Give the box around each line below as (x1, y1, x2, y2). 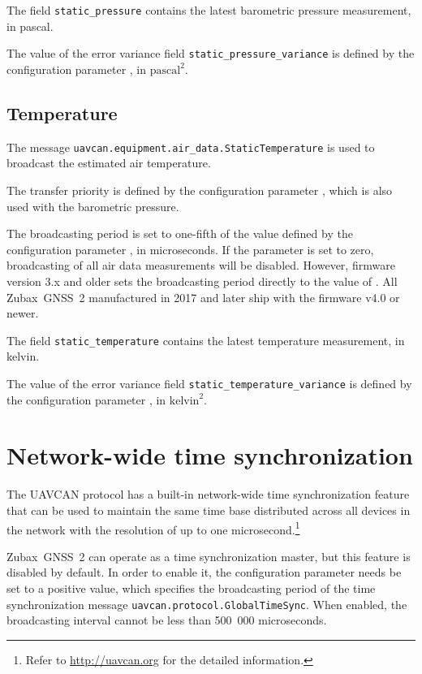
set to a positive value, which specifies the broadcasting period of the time (6, 579, 376, 596)
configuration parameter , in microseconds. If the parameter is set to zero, (6, 240, 374, 257)
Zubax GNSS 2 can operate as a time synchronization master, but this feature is (6, 547, 411, 564)
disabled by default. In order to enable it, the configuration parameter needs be (6, 564, 402, 581)
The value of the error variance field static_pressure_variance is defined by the (6, 45, 415, 62)
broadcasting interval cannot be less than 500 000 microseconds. (6, 611, 327, 629)
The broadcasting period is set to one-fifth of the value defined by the (6, 225, 353, 242)
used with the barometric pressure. (6, 197, 179, 214)
